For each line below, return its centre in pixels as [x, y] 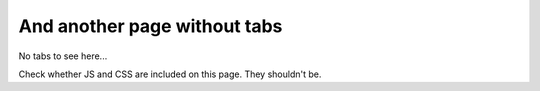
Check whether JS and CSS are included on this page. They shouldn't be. [170, 74]
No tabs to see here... [63, 56]
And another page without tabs [150, 26]
